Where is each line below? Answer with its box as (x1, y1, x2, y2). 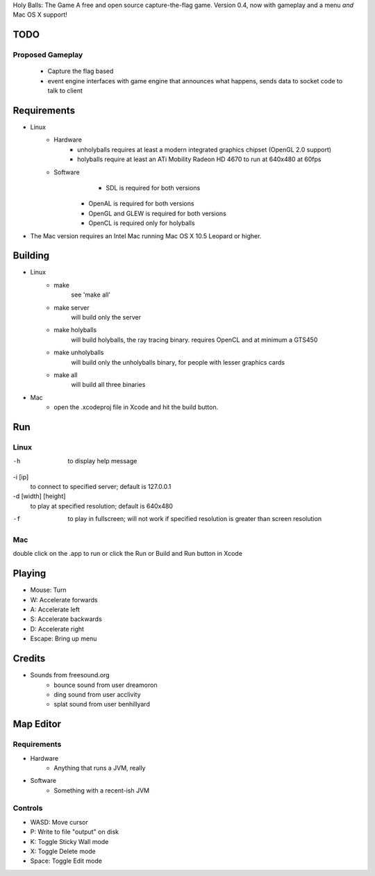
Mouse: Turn (30, 586, 67, 594)
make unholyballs (53, 348, 104, 357)
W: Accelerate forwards (30, 595, 98, 604)
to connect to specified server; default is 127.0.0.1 (30, 483, 172, 491)
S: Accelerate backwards (30, 615, 102, 623)
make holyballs (53, 326, 97, 334)
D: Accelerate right (30, 625, 85, 633)
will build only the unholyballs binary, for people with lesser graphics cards (71, 358, 285, 366)
